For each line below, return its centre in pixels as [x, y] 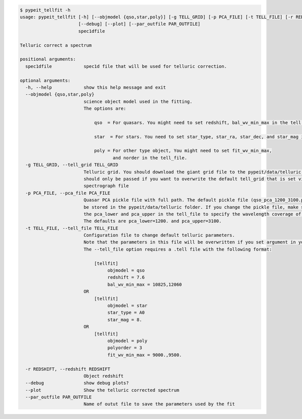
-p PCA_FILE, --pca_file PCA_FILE [68, 193]
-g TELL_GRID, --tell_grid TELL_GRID [72, 165]
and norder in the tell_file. [150, 158]
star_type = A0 [126, 313]
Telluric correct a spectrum [56, 45]
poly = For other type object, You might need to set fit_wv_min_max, [183, 151]
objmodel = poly [128, 341]
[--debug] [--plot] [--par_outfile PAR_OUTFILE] [139, 24]
